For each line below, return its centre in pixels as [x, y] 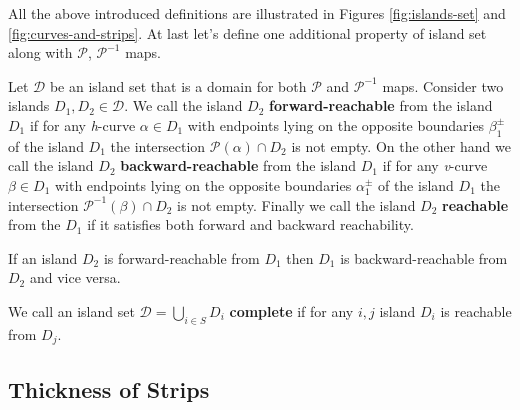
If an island [43, 257]
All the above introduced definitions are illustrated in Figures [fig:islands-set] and [257, 13]
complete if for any [291, 310]
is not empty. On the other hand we [401, 145]
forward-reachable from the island [381, 105]
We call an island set [71, 310]
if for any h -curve [82, 124]
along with [40, 52]
